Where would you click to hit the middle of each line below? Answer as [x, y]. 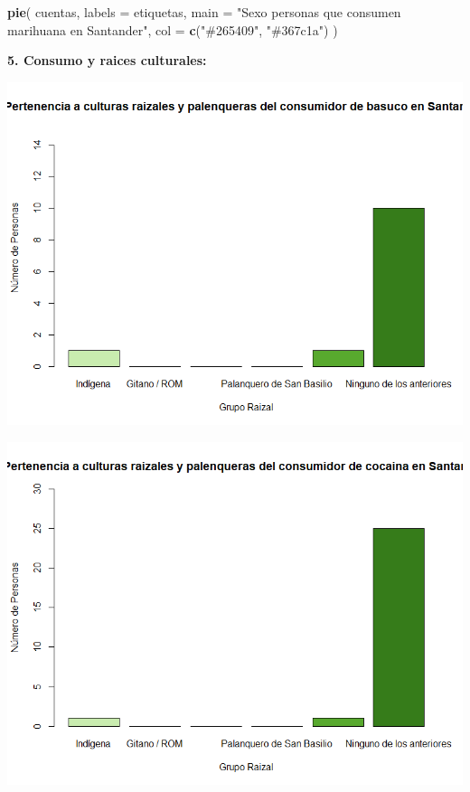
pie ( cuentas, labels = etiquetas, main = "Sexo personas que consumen [204, 12]
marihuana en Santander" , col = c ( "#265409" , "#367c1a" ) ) [173, 29]
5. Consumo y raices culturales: [107, 60]
